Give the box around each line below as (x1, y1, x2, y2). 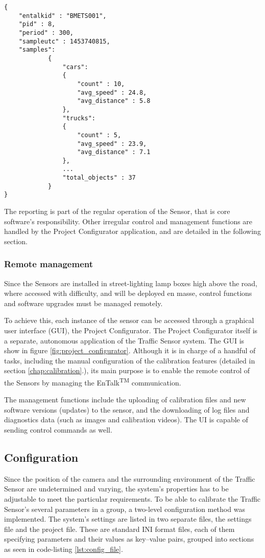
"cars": (62, 63, 88, 71)
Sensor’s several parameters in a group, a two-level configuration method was (4, 503, 245, 514)
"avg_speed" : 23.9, (77, 140, 147, 147)
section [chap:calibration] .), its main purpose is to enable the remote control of (4, 365, 250, 376)
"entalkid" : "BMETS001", (18, 12, 107, 19)
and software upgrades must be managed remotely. (4, 297, 163, 308)
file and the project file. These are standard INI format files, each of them (4, 523, 235, 534)
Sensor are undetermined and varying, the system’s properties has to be (4, 483, 229, 494)
